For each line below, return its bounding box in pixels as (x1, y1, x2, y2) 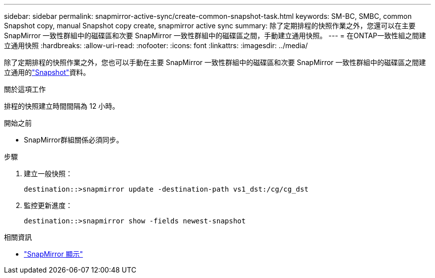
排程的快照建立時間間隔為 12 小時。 (4, 102, 120, 110)
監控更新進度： (24, 201, 72, 209)
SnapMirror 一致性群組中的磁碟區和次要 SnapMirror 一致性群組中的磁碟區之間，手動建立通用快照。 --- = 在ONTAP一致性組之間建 (4, 31, 426, 40)
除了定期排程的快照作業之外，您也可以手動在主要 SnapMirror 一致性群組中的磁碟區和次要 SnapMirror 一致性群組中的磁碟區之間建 (4, 58, 426, 67)
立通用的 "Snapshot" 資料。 (4, 68, 90, 76)
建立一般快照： (24, 169, 72, 178)
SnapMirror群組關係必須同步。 (24, 136, 123, 144)
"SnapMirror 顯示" (24, 250, 83, 258)
